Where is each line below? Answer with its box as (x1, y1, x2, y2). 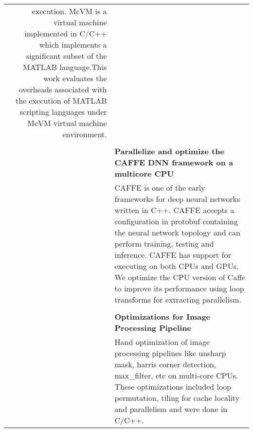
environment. (62, 128, 107, 140)
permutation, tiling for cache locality (114, 392, 240, 403)
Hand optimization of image (114, 336, 210, 347)
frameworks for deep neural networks (114, 193, 240, 204)
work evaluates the (43, 72, 107, 84)
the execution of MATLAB (15, 95, 107, 106)
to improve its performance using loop (114, 283, 244, 294)
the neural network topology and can (114, 227, 240, 238)
